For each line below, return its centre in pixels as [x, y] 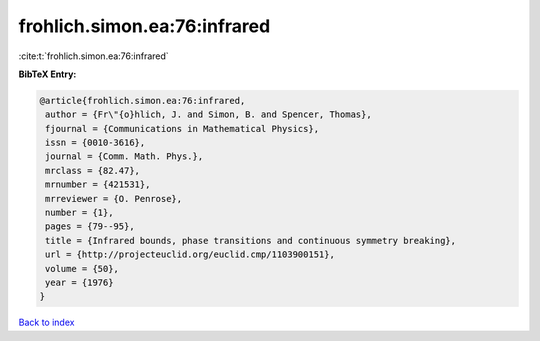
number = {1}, [79, 213]
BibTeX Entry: [47, 74]
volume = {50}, [82, 268]
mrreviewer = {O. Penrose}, [114, 198]
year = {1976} [79, 282]
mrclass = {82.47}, [92, 170]
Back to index [46, 322]
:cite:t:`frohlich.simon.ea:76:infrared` [93, 56]
